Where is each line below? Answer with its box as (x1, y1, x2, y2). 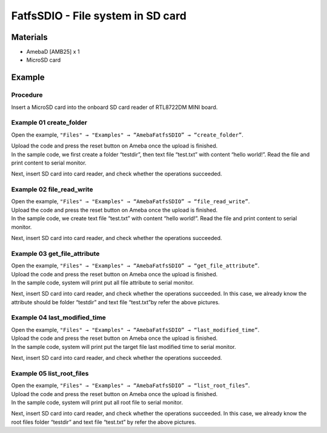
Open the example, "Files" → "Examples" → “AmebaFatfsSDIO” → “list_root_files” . (11, 382, 250, 389)
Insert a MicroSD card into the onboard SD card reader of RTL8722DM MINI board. (11, 103, 218, 111)
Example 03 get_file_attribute (11, 249, 100, 258)
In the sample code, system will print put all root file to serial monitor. (11, 399, 183, 406)
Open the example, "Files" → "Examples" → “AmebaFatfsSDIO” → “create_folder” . (11, 131, 243, 138)
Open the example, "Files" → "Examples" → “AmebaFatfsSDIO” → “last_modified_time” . (11, 326, 260, 333)
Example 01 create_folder (11, 119, 88, 127)
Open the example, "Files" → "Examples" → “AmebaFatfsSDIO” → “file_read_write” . (11, 198, 250, 205)
